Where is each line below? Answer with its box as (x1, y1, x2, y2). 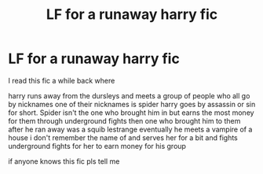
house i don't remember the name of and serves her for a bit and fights (8, 132, 238, 143)
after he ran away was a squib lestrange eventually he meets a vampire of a (8, 124, 253, 134)
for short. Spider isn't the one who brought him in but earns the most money (8, 108, 254, 117)
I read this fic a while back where (8, 76, 115, 85)
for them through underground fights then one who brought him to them (8, 116, 241, 125)
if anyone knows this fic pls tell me (8, 156, 120, 166)
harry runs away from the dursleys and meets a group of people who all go (8, 91, 250, 100)
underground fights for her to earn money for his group (8, 141, 187, 150)
